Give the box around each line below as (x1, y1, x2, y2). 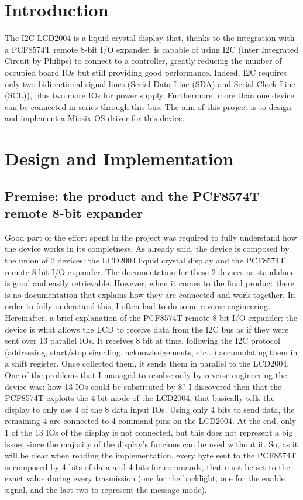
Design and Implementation (5, 146, 233, 170)
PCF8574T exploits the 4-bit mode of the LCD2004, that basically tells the (5, 392, 275, 404)
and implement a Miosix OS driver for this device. (5, 112, 185, 124)
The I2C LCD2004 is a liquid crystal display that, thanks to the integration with (5, 32, 295, 44)
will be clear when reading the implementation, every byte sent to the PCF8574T (5, 449, 297, 461)
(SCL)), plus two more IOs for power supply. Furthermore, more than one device (5, 89, 294, 101)
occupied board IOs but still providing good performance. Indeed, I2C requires (5, 66, 287, 78)
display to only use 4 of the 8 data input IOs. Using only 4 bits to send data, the (5, 403, 295, 415)
